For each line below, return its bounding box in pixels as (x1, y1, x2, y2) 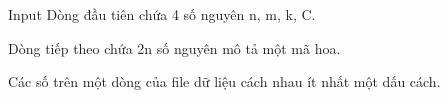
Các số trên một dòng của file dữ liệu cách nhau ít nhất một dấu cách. (8, 71, 441, 92)
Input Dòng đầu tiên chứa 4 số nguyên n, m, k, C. (8, 4, 316, 24)
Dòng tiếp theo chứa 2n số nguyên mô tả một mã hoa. (8, 37, 341, 58)
